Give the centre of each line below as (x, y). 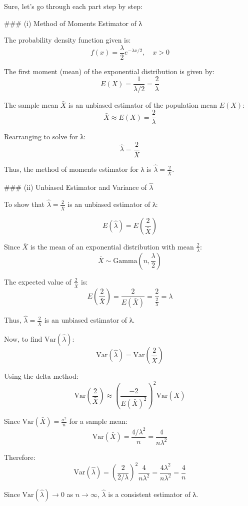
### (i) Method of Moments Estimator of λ (73, 23)
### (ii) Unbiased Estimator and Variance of (75, 187)
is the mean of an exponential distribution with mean (112, 246)
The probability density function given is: (67, 40)
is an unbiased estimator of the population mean (143, 104)
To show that (24, 204)
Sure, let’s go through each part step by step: (73, 6)
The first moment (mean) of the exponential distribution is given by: (109, 71)
